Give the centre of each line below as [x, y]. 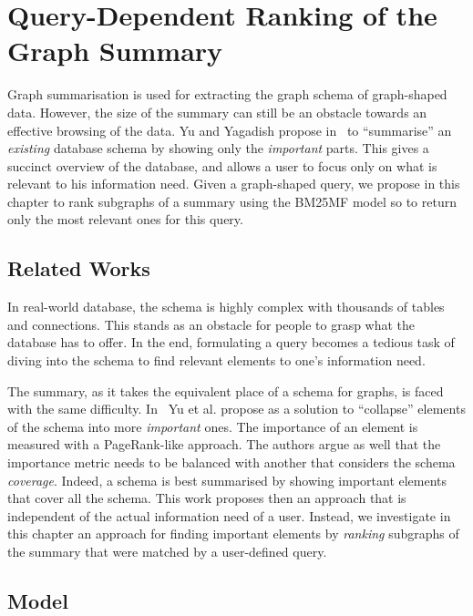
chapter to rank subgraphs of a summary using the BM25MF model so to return [232, 201]
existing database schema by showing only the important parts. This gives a [218, 148]
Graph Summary [115, 51]
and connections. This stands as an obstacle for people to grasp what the [211, 324]
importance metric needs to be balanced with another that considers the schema [231, 462]
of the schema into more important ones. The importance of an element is [213, 426]
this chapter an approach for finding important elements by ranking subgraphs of [233, 534]
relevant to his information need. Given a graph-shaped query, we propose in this [234, 184]
